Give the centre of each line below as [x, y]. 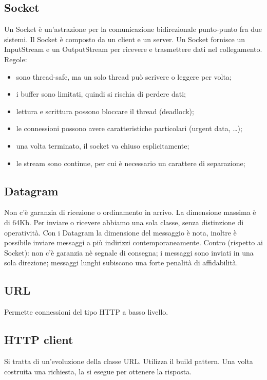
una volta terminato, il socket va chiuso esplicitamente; [103, 145]
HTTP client [39, 340]
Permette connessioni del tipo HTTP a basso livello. [86, 312]
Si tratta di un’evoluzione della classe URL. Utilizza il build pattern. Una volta [129, 361]
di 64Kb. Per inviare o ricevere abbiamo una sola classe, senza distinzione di [124, 222]
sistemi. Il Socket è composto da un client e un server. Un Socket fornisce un [125, 39]
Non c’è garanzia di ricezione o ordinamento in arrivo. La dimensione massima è [130, 212]
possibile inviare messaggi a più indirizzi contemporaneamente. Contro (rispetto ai [133, 242]
